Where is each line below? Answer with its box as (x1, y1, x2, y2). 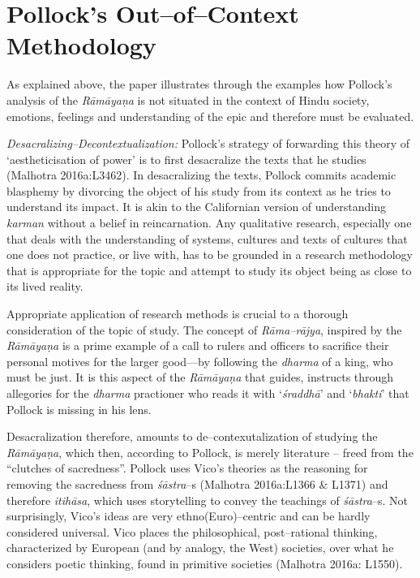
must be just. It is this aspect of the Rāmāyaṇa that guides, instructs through (6, 369, 394, 386)
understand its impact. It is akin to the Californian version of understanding (6, 198, 387, 215)
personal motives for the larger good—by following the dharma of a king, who (6, 352, 393, 369)
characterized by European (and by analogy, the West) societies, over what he (6, 539, 394, 556)
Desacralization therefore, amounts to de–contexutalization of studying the (6, 428, 378, 445)
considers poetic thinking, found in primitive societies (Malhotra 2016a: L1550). (6, 554, 403, 572)
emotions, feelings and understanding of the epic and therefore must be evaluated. (6, 107, 414, 124)
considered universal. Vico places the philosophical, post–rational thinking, (6, 523, 378, 540)
